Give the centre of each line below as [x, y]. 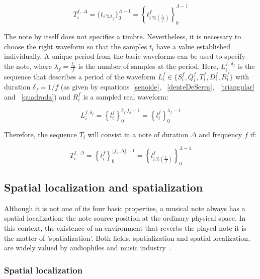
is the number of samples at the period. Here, [148, 66]
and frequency [221, 134]
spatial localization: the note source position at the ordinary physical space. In [125, 218]
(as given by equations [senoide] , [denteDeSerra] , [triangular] [158, 87]
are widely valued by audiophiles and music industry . [88, 248]
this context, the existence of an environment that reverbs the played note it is [125, 228]
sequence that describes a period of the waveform [80, 76]
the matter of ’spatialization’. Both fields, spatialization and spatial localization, [127, 238]
